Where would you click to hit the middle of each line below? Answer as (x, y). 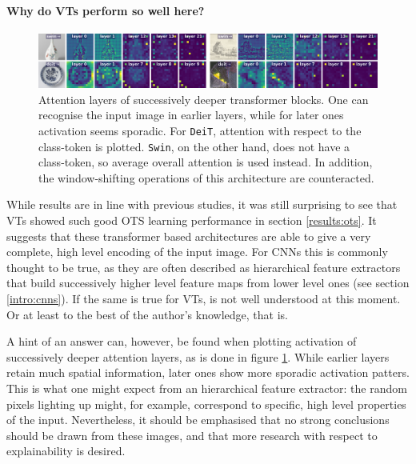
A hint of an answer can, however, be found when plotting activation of (182, 341)
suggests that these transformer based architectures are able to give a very (189, 236)
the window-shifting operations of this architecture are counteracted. (206, 177)
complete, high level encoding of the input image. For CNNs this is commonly (197, 252)
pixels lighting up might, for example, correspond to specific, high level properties (206, 404)
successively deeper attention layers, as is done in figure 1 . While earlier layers (198, 356)
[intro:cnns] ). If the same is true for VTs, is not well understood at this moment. (204, 298)
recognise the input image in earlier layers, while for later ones (191, 115)
